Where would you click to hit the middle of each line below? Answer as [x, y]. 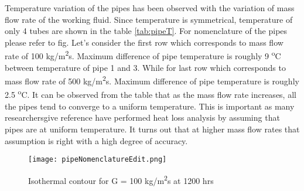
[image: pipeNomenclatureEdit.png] [98, 160]
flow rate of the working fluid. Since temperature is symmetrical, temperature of [149, 19]
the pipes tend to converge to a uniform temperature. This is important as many [150, 106]
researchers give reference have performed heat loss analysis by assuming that [142, 117]
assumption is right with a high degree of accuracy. [96, 140]
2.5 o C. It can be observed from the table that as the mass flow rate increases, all [151, 94]
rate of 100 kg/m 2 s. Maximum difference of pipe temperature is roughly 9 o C [143, 55]
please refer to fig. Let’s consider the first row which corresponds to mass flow [144, 42]
